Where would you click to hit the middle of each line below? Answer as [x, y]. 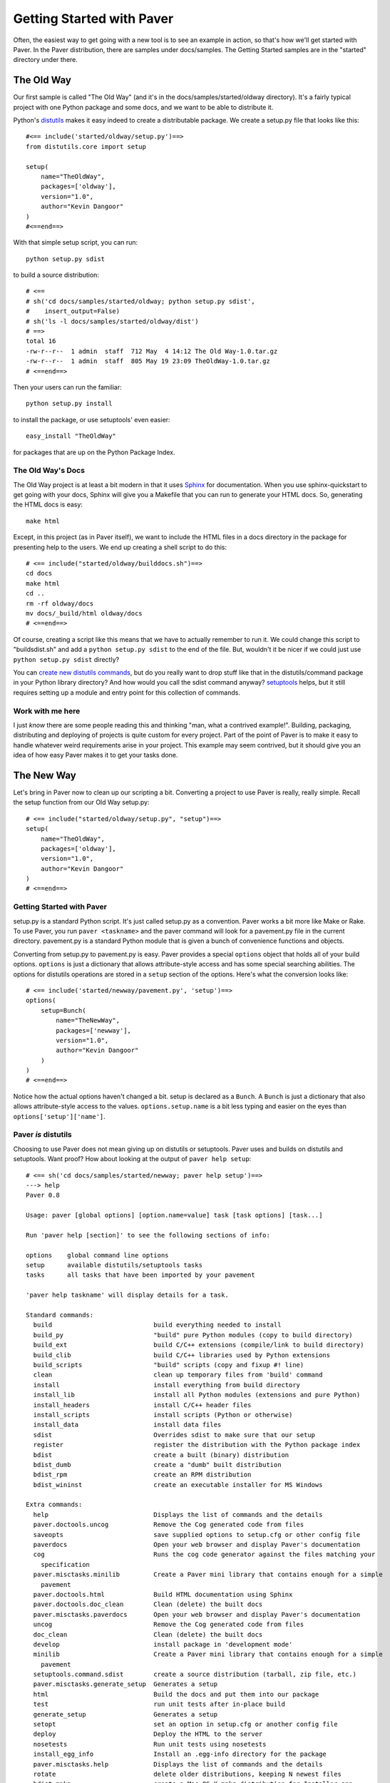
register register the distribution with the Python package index [197, 1445]
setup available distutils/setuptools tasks [114, 1265]
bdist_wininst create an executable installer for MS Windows [178, 1485]
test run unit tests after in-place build [159, 1704]
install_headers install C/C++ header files [142, 1405]
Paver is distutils [42, 1135]
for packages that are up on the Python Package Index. [94, 452]
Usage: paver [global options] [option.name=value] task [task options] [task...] [174, 1215]
